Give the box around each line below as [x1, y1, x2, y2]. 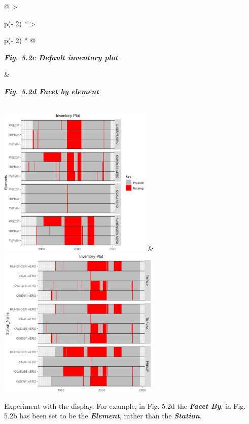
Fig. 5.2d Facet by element [4, 86, 99, 96]
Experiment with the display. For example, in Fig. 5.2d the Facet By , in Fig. [4, 400, 246, 411]
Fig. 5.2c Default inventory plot [4, 52, 118, 62]
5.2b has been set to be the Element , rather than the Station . [4, 410, 202, 421]
